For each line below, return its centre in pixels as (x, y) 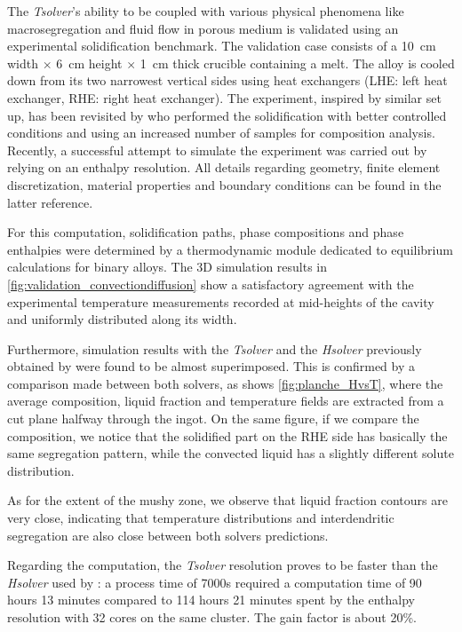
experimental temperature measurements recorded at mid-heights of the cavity (221, 301)
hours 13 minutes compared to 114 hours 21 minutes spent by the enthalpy (211, 600)
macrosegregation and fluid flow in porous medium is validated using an (203, 28)
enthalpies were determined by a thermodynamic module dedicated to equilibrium (230, 249)
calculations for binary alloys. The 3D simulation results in (167, 267)
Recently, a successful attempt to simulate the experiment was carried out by (217, 150)
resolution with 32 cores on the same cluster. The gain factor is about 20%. (212, 617)
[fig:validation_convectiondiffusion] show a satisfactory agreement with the (211, 284)
